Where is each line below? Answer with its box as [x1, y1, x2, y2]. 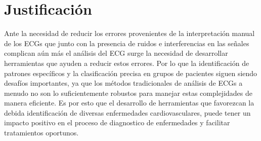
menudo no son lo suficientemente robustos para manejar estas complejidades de [4, 87, 253, 98]
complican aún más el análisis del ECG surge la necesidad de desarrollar [4, 48, 228, 58]
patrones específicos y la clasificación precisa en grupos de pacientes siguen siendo [4, 67, 257, 78]
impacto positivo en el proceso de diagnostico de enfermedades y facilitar [4, 117, 230, 128]
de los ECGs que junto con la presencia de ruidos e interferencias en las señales [4, 38, 249, 48]
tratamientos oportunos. [4, 127, 79, 138]
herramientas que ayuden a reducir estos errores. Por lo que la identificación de [4, 57, 249, 68]
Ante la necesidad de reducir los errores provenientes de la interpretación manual [4, 28, 255, 39]
